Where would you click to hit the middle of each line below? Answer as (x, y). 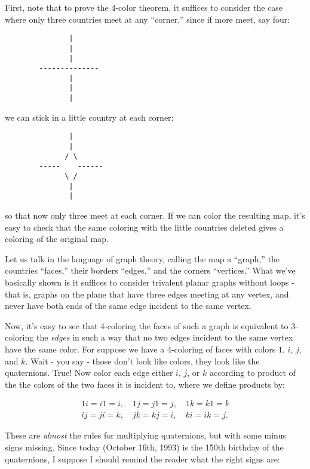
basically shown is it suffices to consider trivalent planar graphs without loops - (150, 282)
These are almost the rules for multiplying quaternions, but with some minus (145, 435)
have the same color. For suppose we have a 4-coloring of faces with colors (140, 349)
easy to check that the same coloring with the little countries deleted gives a (144, 227)
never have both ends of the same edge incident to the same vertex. (128, 306)
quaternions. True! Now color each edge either (89, 373)
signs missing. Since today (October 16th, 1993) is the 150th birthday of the (144, 447)
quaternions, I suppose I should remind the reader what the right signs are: (142, 459)
